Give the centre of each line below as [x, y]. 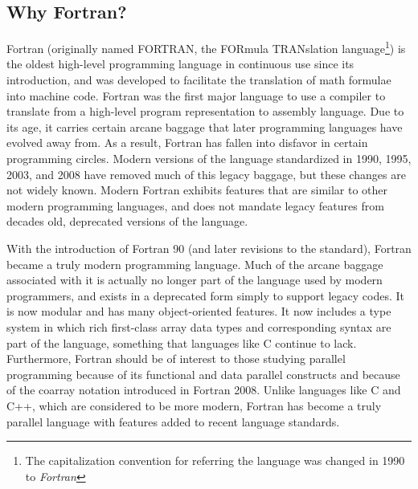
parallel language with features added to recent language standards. [173, 421]
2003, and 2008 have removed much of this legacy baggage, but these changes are [206, 174]
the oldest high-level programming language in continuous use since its [180, 64]
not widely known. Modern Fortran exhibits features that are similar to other [197, 190]
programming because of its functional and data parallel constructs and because [203, 374]
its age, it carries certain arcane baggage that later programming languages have [205, 126]
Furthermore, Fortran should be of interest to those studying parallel [176, 359]
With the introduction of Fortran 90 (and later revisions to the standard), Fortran [209, 248]
